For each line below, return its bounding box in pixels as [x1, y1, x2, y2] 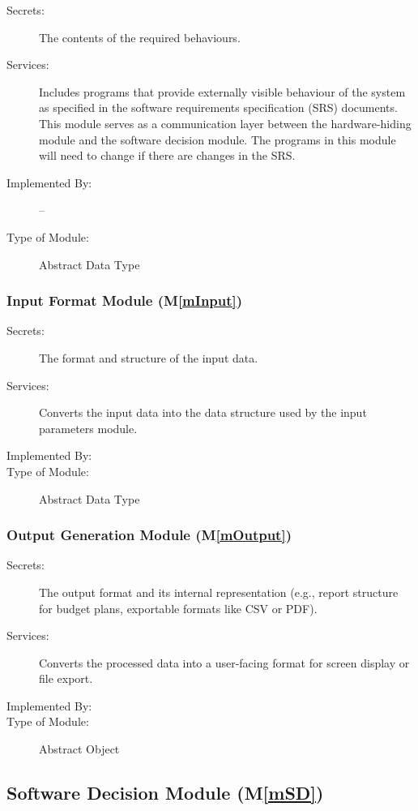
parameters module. [39, 419, 138, 436]
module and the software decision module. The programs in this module [39, 131, 396, 148]
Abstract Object [39, 740, 120, 757]
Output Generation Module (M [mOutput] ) [6, 525, 292, 545]
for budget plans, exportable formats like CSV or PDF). [39, 599, 318, 616]
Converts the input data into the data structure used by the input [39, 404, 367, 421]
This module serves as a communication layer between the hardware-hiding [39, 114, 412, 131]
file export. [39, 670, 93, 687]
